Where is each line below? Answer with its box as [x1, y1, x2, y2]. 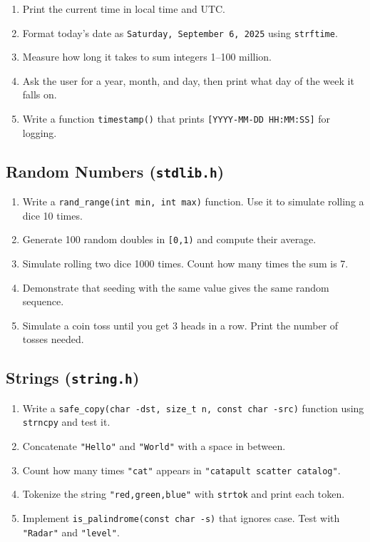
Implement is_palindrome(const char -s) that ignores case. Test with [22, 511, 340, 525]
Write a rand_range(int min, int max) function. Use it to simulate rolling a [22, 194, 364, 209]
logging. [22, 125, 57, 140]
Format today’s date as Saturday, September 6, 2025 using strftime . [22, 25, 338, 40]
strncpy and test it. [22, 414, 111, 429]
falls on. [22, 87, 57, 102]
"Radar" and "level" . [22, 524, 120, 539]
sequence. [22, 294, 64, 309]
